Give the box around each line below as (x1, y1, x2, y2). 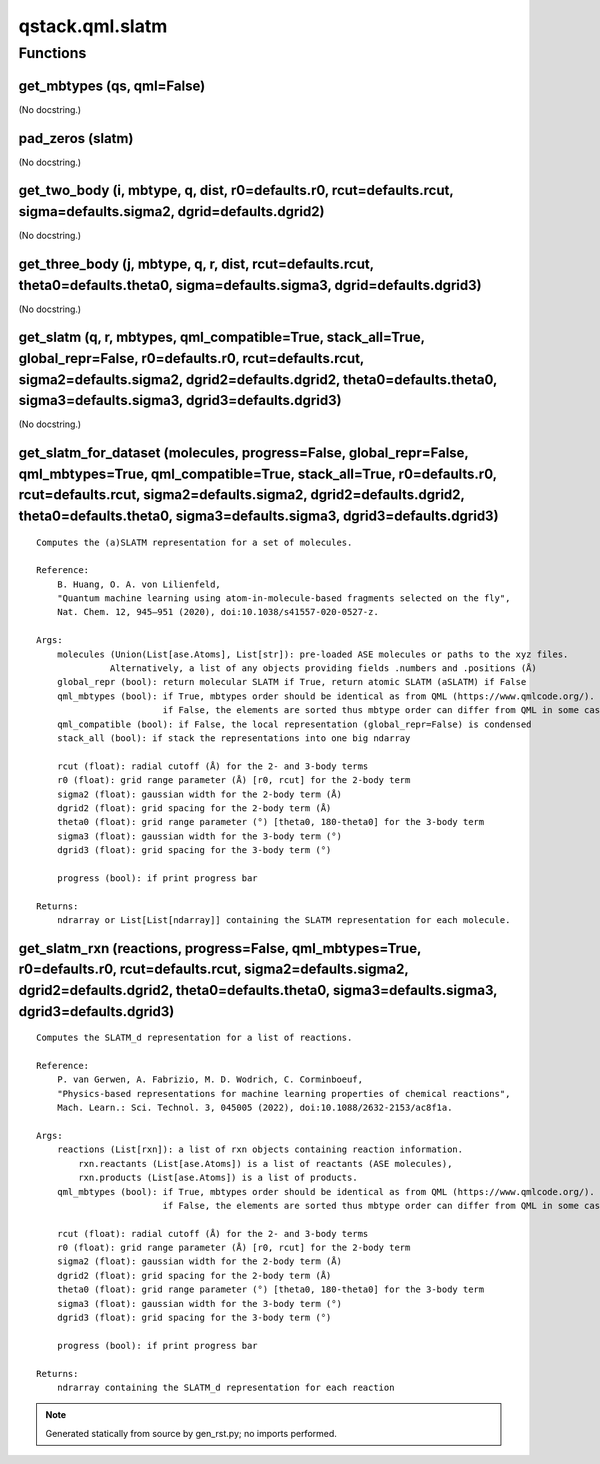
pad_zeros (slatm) (18, 130, 134, 147)
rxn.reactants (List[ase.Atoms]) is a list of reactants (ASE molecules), (78, 1158, 453, 1169)
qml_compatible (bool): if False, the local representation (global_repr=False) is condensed (56, 718, 532, 730)
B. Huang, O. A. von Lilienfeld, (56, 578, 222, 590)
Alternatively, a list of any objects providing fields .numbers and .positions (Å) (110, 663, 537, 674)
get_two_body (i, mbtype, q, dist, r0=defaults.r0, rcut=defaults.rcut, (18, 182, 454, 199)
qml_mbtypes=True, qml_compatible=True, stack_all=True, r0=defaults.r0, (18, 465, 497, 482)
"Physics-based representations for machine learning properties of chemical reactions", (56, 1088, 511, 1099)
